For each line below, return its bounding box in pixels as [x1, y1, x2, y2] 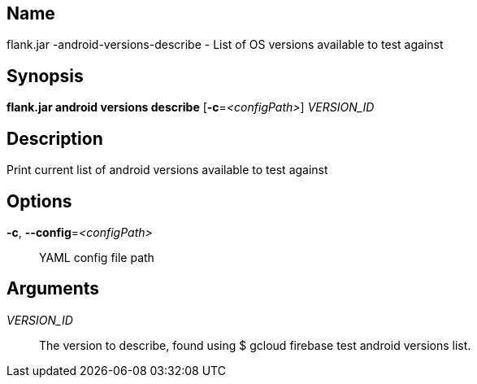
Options [7, 190, 72, 212]
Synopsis [7, 65, 84, 86]
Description [7, 128, 103, 149]
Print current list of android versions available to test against [7, 163, 328, 177]
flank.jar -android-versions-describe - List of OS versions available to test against [7, 37, 444, 52]
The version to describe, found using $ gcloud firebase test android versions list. [39, 338, 471, 352]
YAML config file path [39, 250, 154, 264]
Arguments [7, 278, 100, 299]
